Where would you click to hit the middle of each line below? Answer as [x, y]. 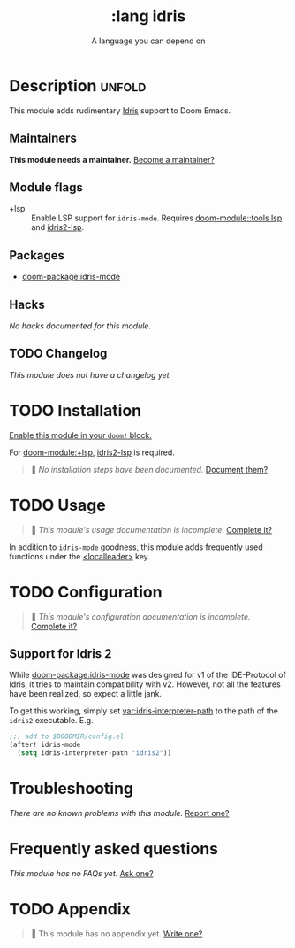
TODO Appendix [70, 909]
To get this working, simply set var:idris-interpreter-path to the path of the [144, 711]
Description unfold [78, 85]
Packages [37, 255]
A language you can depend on [148, 41]
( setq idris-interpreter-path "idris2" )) [95, 753]
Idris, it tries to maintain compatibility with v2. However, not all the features [145, 684]
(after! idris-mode [45, 745]
